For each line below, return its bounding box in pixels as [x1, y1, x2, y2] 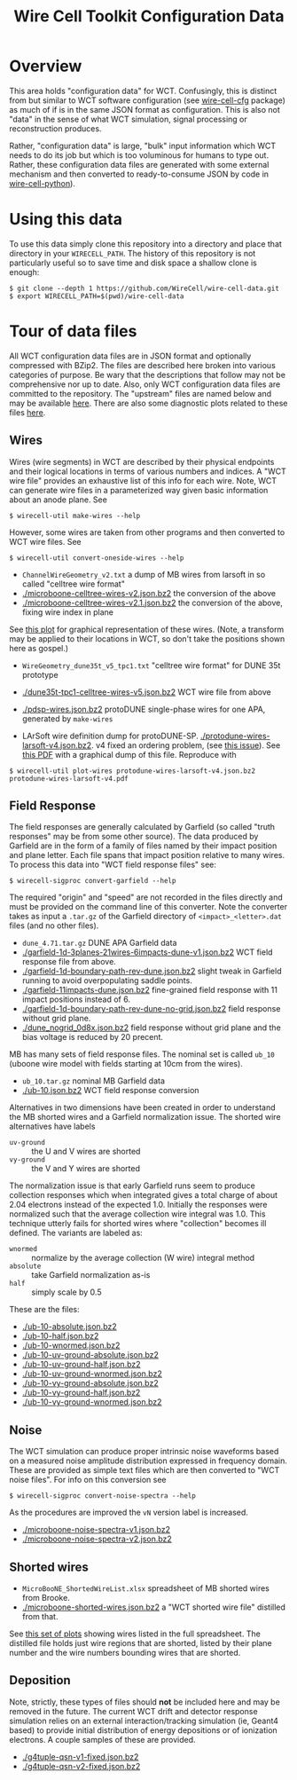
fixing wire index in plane [21, 606, 113, 618]
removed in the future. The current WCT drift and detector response [9, 1705, 259, 1716]
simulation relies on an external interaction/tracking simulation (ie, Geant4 [9, 1715, 279, 1726]
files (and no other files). [9, 920, 99, 931]
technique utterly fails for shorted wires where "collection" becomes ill [9, 1218, 267, 1229]
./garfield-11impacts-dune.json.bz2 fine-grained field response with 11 [21, 985, 277, 996]
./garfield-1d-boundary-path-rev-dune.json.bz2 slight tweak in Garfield [21, 965, 282, 977]
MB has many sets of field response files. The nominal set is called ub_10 [9, 1049, 275, 1059]
